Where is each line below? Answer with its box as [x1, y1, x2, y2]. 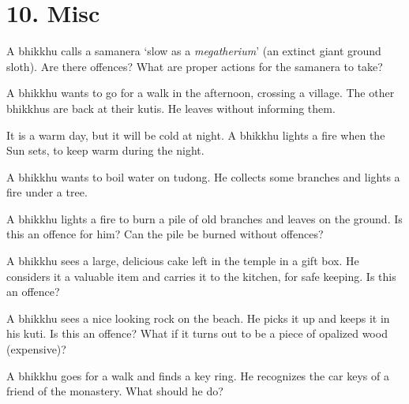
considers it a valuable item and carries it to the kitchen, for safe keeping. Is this [6, 267, 396, 284]
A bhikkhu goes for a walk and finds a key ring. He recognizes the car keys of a [6, 367, 389, 383]
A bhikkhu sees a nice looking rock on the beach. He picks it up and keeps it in [6, 309, 390, 326]
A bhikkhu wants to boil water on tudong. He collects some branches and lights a [6, 168, 400, 185]
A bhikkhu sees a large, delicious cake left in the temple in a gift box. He [6, 252, 359, 269]
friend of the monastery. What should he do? [6, 383, 223, 399]
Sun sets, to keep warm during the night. [6, 142, 204, 159]
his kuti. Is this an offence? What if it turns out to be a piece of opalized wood [6, 325, 388, 342]
